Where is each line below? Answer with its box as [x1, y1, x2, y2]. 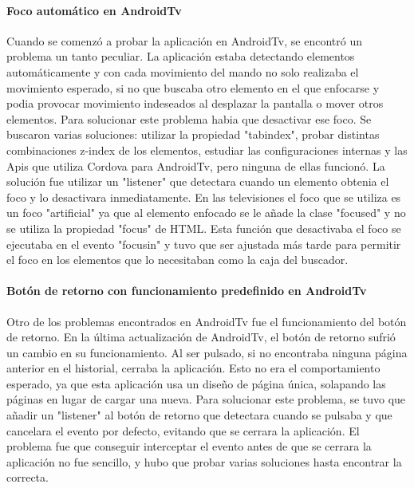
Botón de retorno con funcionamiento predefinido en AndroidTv [6, 282, 367, 299]
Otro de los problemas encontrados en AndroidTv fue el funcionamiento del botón [6, 313, 407, 329]
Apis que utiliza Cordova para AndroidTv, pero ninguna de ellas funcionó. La [6, 157, 385, 174]
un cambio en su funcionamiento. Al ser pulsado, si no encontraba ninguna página [6, 344, 408, 360]
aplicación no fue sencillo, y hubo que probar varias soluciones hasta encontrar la [6, 453, 402, 470]
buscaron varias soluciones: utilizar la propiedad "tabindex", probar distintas [6, 126, 380, 143]
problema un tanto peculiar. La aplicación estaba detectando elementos [6, 48, 355, 65]
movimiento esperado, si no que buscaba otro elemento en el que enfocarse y [6, 79, 380, 96]
